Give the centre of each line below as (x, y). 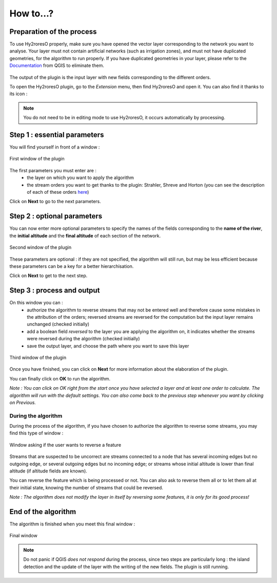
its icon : (18, 94)
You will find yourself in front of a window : (55, 147)
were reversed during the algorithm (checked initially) (84, 339)
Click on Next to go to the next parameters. (55, 202)
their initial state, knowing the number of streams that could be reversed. (86, 487)
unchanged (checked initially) (58, 324)
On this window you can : (36, 303)
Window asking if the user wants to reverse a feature (65, 445)
